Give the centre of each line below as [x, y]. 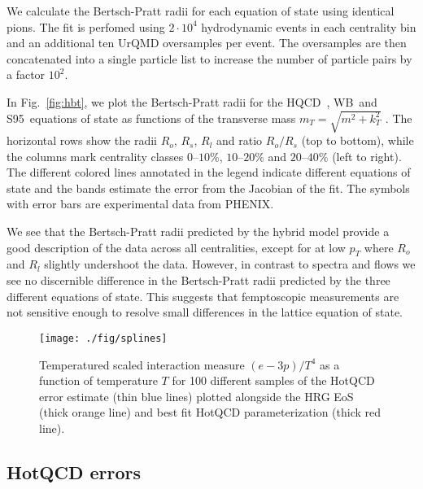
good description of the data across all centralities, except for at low [176, 247]
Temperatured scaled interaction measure [142, 364]
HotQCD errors [74, 472]
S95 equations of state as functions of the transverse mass [151, 118]
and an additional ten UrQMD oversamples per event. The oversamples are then [207, 43]
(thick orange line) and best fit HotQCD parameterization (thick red [210, 412]
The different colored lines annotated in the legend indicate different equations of [209, 172]
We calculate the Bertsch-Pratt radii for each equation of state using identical [201, 11]
